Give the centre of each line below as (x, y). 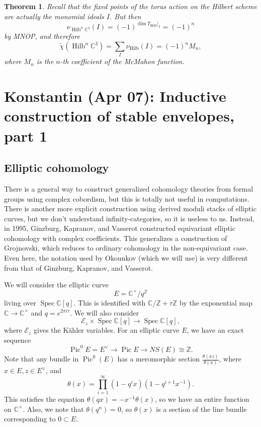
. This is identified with (110, 302)
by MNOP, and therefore (42, 36)
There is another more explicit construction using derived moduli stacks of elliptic (130, 208)
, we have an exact (215, 330)
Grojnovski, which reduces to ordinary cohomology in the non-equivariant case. (126, 248)
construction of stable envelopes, (119, 116)
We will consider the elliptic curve (56, 285)
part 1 (26, 135)
